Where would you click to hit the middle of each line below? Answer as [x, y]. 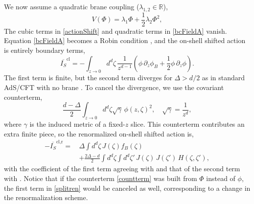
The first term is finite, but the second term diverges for [88, 78]
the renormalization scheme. [46, 197]
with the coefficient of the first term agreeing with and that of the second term [122, 169]
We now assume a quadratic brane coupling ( [72, 6]
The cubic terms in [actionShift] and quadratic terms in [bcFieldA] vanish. [115, 31]
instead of [221, 178]
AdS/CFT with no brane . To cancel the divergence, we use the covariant [114, 87]
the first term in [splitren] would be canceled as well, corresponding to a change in [127, 188]
